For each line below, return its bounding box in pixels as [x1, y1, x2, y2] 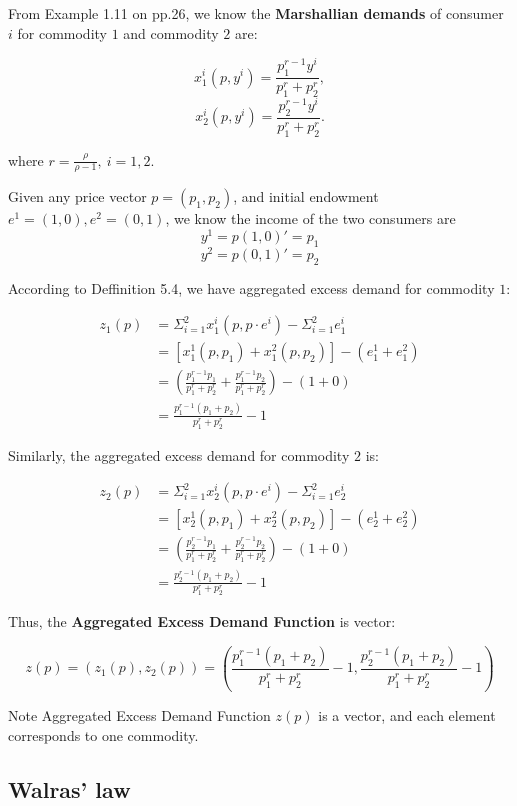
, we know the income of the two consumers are [165, 208, 456, 229]
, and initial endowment [233, 186, 379, 207]
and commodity [123, 22, 219, 43]
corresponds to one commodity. [8, 724, 199, 745]
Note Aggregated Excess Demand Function [8, 704, 271, 725]
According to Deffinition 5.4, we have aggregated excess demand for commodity [8, 277, 495, 298]
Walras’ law [8, 773, 131, 804]
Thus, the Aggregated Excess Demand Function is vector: [8, 611, 396, 632]
